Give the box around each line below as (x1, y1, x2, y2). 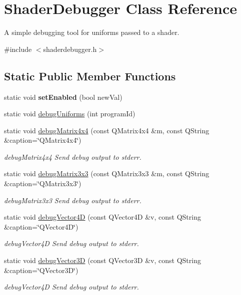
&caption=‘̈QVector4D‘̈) (4, 221, 78, 232)
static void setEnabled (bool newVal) (4, 91, 122, 102)
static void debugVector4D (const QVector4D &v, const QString (4, 212, 201, 222)
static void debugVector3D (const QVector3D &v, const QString (4, 255, 201, 266)
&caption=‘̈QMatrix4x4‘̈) (4, 135, 81, 145)
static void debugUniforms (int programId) (4, 108, 135, 119)
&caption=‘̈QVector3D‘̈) (4, 265, 78, 275)
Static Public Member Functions (4, 68, 176, 83)
